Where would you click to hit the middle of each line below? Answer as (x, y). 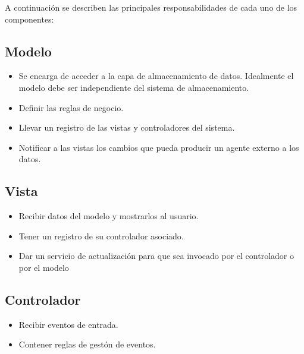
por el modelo (44, 267)
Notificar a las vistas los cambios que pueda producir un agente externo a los (159, 147)
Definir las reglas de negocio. (71, 107)
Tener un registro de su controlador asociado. (101, 236)
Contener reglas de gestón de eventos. (87, 344)
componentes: (29, 19)
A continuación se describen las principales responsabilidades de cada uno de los (151, 7)
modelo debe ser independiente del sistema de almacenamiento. (134, 87)
